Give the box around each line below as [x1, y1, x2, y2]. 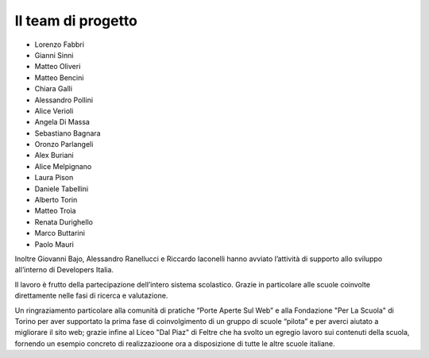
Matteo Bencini [34, 72, 84, 83]
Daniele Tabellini [34, 183, 89, 194]
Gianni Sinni [34, 50, 74, 60]
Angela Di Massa [34, 117, 91, 127]
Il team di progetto [14, 12, 138, 29]
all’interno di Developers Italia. [14, 265, 114, 275]
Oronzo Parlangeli [34, 140, 94, 149]
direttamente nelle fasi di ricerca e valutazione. [14, 291, 168, 301]
